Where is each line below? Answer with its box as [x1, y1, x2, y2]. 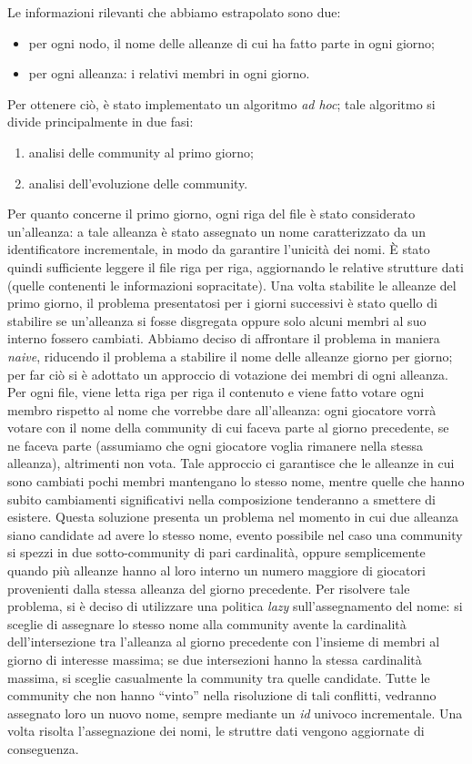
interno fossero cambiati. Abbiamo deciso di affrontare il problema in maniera [7, 329, 440, 348]
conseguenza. [7, 739, 79, 758]
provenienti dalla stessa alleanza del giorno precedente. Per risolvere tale [7, 578, 410, 597]
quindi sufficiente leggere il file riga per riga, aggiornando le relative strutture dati [7, 257, 464, 276]
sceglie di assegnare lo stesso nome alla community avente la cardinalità [7, 614, 407, 633]
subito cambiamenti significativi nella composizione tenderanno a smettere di [7, 489, 436, 508]
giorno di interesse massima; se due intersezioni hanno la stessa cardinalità [7, 650, 422, 668]
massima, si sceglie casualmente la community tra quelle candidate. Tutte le [7, 667, 430, 687]
